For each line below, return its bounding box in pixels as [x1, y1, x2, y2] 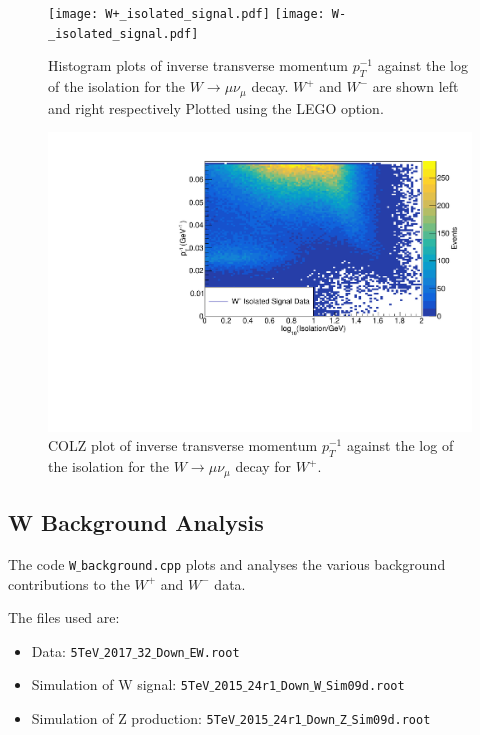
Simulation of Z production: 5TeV [31, 708, 236, 729]
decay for [235, 456, 292, 477]
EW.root [189, 645, 240, 660]
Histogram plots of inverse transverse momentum [48, 55, 348, 76]
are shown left [372, 76, 459, 97]
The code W [8, 553, 77, 574]
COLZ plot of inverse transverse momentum [48, 435, 318, 456]
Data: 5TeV [31, 640, 100, 661]
